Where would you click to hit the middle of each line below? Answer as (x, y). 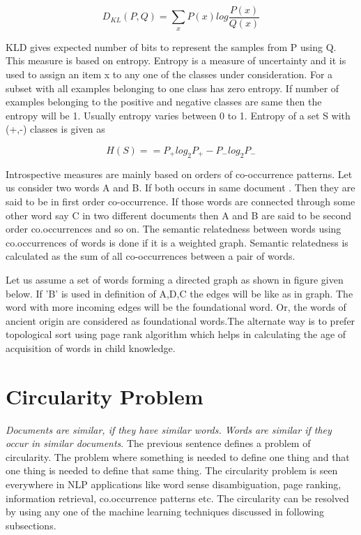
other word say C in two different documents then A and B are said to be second (179, 215)
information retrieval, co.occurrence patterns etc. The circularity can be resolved (177, 498)
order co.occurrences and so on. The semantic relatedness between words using (174, 229)
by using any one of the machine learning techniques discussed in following (165, 512)
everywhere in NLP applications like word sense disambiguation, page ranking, (174, 484)
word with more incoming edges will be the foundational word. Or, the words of (176, 307)
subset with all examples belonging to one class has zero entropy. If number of (172, 88)
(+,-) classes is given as (55, 129)
